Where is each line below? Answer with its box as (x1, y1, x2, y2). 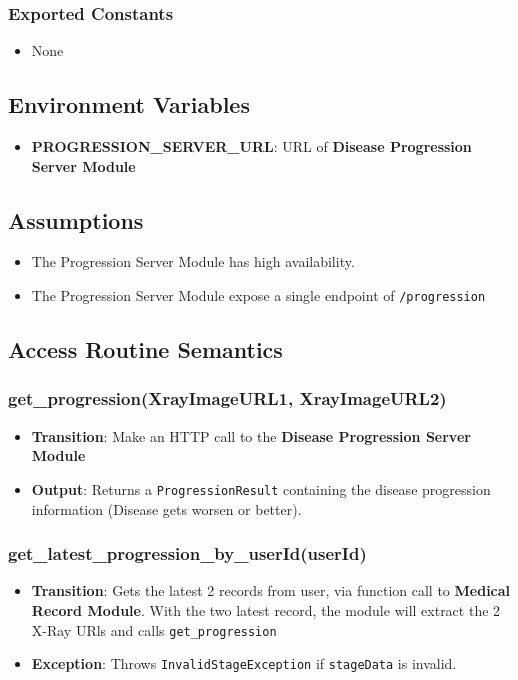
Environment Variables (8, 89, 250, 120)
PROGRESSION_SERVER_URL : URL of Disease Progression (31, 136, 472, 157)
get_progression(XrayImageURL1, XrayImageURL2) (8, 386, 447, 411)
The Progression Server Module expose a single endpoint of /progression (31, 285, 486, 305)
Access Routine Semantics (8, 334, 283, 365)
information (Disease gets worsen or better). (31, 498, 302, 519)
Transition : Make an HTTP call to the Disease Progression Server (31, 425, 471, 446)
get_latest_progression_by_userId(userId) (8, 541, 367, 566)
